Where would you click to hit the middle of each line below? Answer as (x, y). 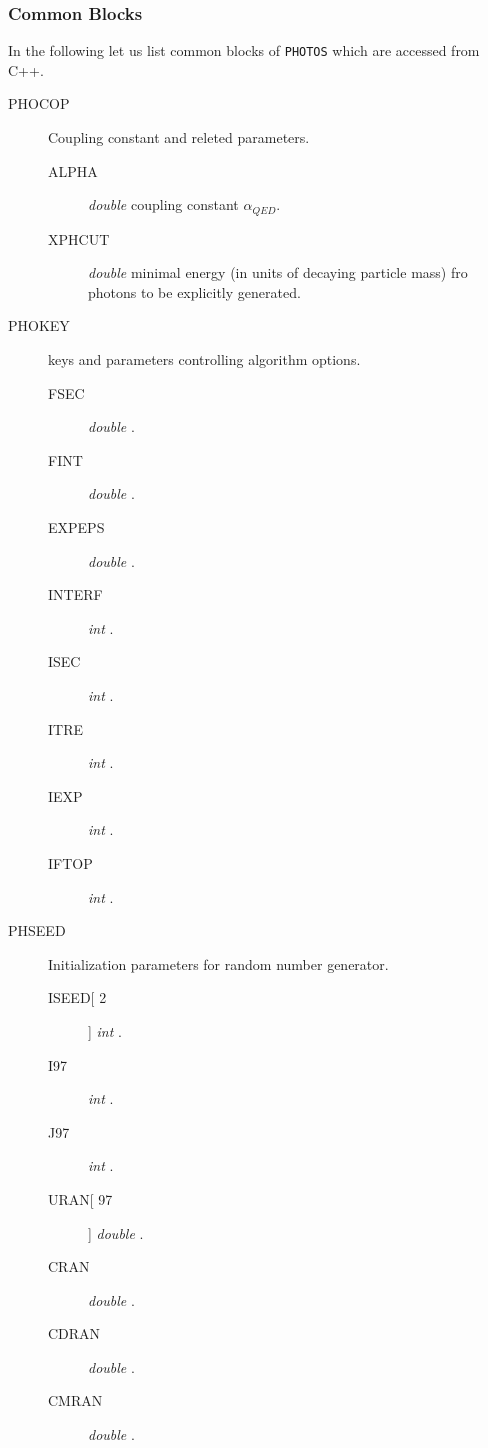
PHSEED (37, 930)
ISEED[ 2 (77, 997)
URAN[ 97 (80, 1198)
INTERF (75, 594)
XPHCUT (79, 238)
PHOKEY (39, 325)
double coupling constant (163, 204)
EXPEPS (76, 527)
